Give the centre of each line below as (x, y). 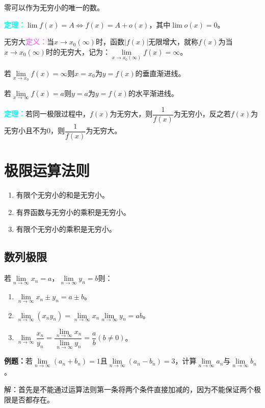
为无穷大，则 (131, 114)
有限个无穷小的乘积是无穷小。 (66, 229)
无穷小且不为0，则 (34, 130)
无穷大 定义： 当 (29, 42)
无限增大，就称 (174, 42)
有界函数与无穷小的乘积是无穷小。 (73, 212)
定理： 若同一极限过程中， (47, 114)
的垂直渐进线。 (160, 73)
